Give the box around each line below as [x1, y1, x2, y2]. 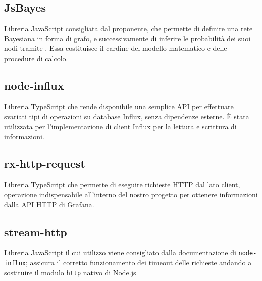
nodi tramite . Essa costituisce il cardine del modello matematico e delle [4, 43, 227, 53]
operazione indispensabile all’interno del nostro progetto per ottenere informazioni [4, 189, 258, 199]
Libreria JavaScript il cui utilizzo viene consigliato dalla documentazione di [4, 247, 236, 258]
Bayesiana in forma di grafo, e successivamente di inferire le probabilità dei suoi [4, 33, 251, 43]
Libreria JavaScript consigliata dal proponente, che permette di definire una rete [4, 23, 253, 34]
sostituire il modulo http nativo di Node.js [4, 267, 136, 277]
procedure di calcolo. [4, 52, 68, 63]
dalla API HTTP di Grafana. [4, 199, 94, 209]
